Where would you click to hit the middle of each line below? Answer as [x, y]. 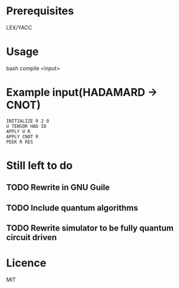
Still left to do [39, 166]
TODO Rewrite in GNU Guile [58, 187]
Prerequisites [40, 11]
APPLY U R [18, 131]
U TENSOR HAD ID [26, 126]
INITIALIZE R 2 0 [28, 121]
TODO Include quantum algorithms [72, 208]
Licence [26, 263]
